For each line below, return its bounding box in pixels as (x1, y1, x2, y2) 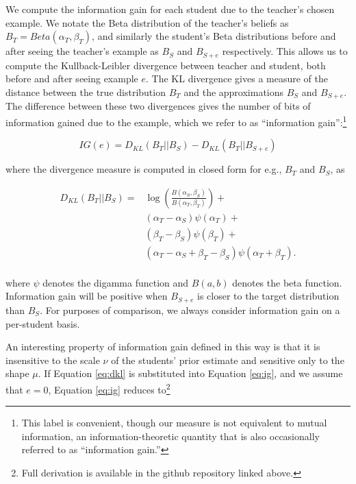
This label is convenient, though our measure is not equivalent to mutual (21, 415, 327, 430)
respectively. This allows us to (222, 44, 348, 58)
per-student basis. (5, 316, 80, 330)
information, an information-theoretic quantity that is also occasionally (21, 428, 320, 443)
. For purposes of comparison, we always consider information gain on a (40, 302, 340, 317)
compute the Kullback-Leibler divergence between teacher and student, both (5, 58, 326, 72)
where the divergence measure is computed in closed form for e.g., (5, 162, 282, 176)
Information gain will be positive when (5, 289, 168, 303)
